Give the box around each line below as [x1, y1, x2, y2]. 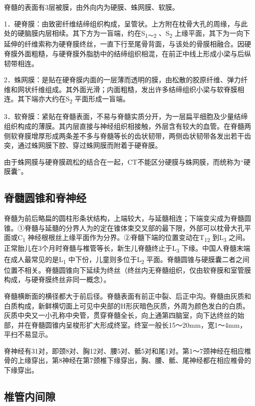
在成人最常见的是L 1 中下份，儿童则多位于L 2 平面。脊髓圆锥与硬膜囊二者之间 [4, 254, 250, 265]
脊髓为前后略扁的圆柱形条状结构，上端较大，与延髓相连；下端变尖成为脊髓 [4, 213, 244, 223]
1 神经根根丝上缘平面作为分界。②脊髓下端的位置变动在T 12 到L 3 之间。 [23, 232, 250, 244]
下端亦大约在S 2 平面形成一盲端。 [24, 94, 130, 105]
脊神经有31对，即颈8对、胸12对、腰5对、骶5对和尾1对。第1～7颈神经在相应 [4, 345, 244, 356]
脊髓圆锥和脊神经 [4, 190, 86, 205]
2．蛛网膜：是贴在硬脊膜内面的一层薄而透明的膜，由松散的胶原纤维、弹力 [4, 74, 241, 85]
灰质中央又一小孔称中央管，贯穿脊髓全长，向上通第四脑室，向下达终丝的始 [4, 310, 244, 320]
